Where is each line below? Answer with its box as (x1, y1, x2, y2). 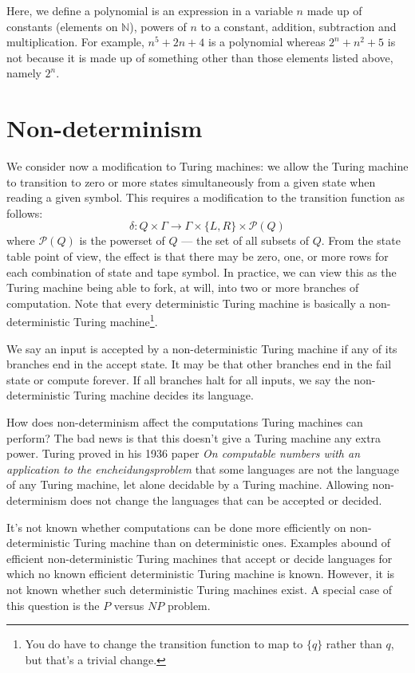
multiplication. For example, (6, 33, 144, 50)
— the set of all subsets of (181, 232, 310, 249)
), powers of (129, 18, 187, 34)
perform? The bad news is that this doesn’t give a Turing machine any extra (6, 429, 381, 446)
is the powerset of (79, 232, 165, 249)
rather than (326, 636, 382, 652)
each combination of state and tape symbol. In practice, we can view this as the (6, 263, 397, 280)
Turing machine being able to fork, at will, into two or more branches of (6, 279, 359, 296)
